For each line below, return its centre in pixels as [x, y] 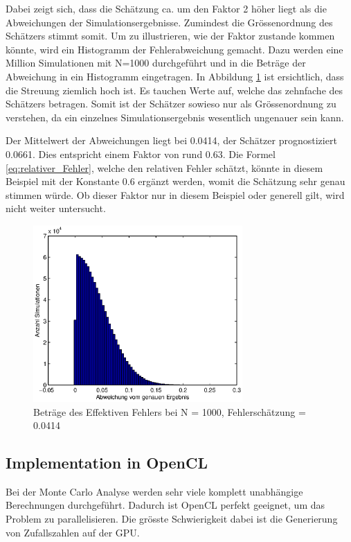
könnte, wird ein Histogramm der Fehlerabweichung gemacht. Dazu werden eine [174, 49]
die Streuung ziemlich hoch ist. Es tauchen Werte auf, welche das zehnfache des [174, 90]
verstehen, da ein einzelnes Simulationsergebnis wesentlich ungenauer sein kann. [175, 117]
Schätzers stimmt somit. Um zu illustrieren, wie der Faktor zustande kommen [170, 36]
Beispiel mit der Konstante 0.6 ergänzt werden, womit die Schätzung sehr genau [175, 181]
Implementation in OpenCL [107, 463]
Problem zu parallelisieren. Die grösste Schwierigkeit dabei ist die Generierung [172, 519]
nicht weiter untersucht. [56, 208]
